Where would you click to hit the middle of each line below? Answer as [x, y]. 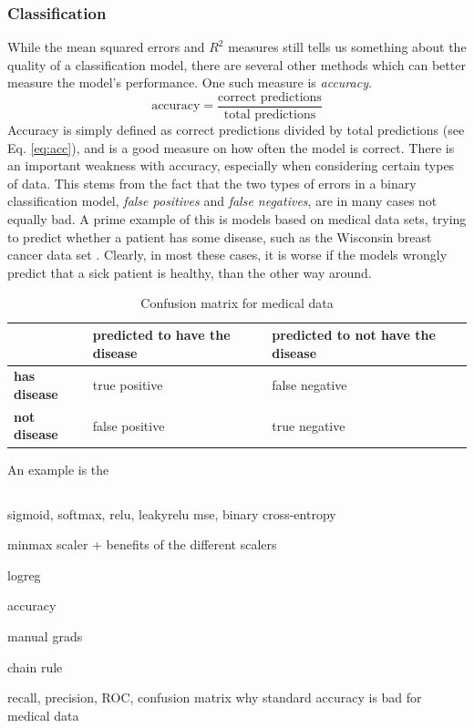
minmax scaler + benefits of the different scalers [142, 544]
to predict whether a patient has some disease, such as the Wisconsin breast [220, 236]
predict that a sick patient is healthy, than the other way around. [190, 272]
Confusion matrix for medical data [237, 303]
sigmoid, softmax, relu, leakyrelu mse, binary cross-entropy [172, 513]
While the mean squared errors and [106, 47]
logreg [24, 574]
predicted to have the [161, 334]
